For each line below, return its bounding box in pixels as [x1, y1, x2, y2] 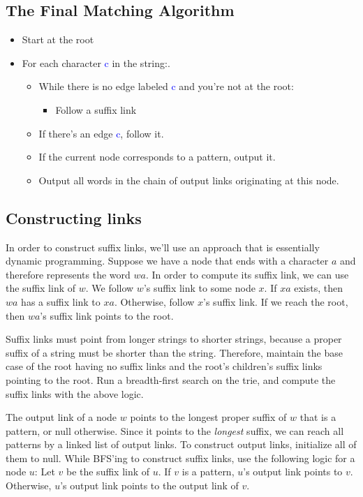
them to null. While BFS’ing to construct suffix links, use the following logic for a [6, 450, 355, 465]
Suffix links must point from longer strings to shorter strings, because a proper [6, 332, 342, 346]
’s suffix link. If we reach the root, [203, 294, 348, 309]
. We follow [85, 281, 134, 295]
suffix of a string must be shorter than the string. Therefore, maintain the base [6, 345, 343, 359]
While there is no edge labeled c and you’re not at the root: [38, 79, 294, 94]
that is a [299, 410, 336, 424]
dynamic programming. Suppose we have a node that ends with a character [6, 253, 329, 268]
